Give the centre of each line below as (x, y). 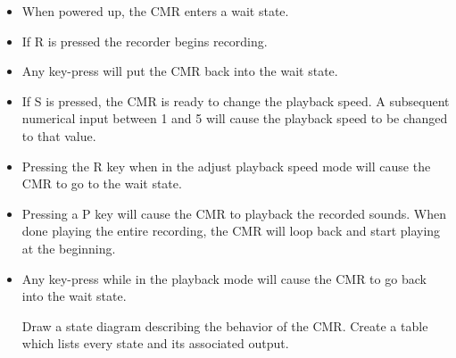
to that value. (59, 135)
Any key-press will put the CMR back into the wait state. (180, 71)
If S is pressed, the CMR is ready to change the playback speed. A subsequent (236, 100)
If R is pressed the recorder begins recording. (145, 41)
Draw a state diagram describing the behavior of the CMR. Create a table (225, 325)
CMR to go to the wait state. (102, 183)
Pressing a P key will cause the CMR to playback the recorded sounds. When (234, 213)
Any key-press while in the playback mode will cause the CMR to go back (224, 278)
